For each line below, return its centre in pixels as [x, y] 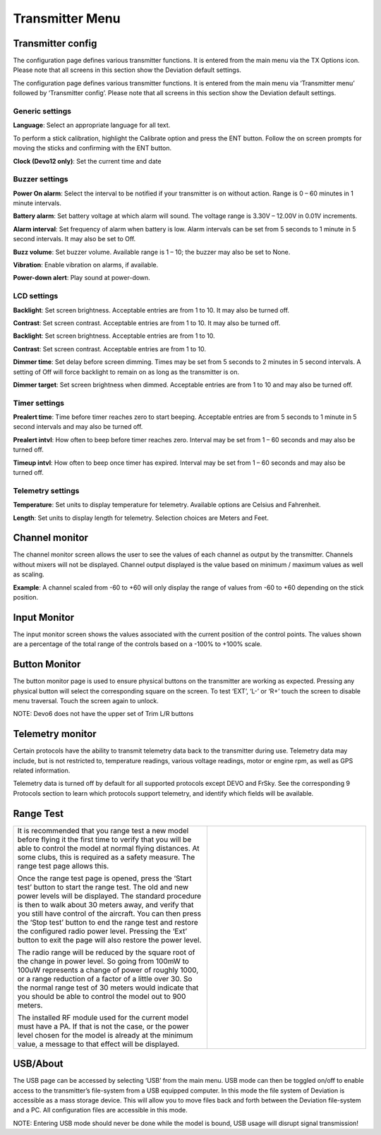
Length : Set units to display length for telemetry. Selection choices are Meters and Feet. [141, 518]
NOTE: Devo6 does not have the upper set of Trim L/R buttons [103, 714]
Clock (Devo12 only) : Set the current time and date [87, 161]
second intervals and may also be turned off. [78, 427]
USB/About [38, 1064]
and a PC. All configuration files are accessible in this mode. [101, 1110]
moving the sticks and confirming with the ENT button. [92, 148]
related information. [42, 771]
